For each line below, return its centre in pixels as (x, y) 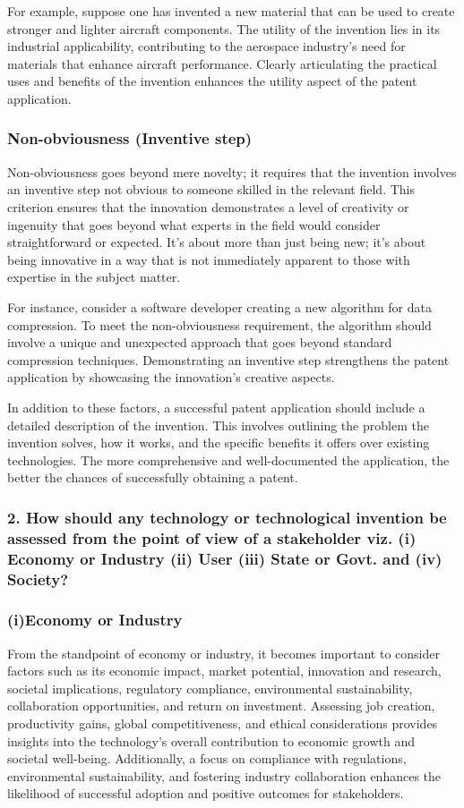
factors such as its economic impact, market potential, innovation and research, (224, 671)
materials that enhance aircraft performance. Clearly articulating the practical (222, 63)
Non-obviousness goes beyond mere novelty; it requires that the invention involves (232, 171)
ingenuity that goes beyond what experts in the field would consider (194, 224)
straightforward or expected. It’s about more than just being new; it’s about (217, 242)
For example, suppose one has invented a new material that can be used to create (231, 11)
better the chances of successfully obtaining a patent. (153, 477)
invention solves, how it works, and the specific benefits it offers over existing (219, 442)
